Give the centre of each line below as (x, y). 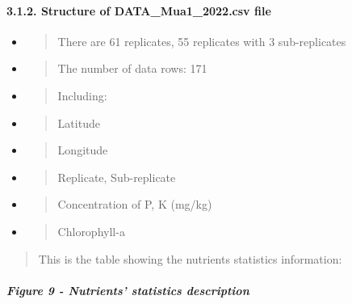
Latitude (79, 122)
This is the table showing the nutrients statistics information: (190, 258)
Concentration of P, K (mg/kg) (135, 204)
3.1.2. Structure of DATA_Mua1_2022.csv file (139, 10)
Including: (82, 95)
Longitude (83, 150)
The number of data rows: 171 (132, 68)
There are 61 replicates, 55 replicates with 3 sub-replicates (202, 41)
